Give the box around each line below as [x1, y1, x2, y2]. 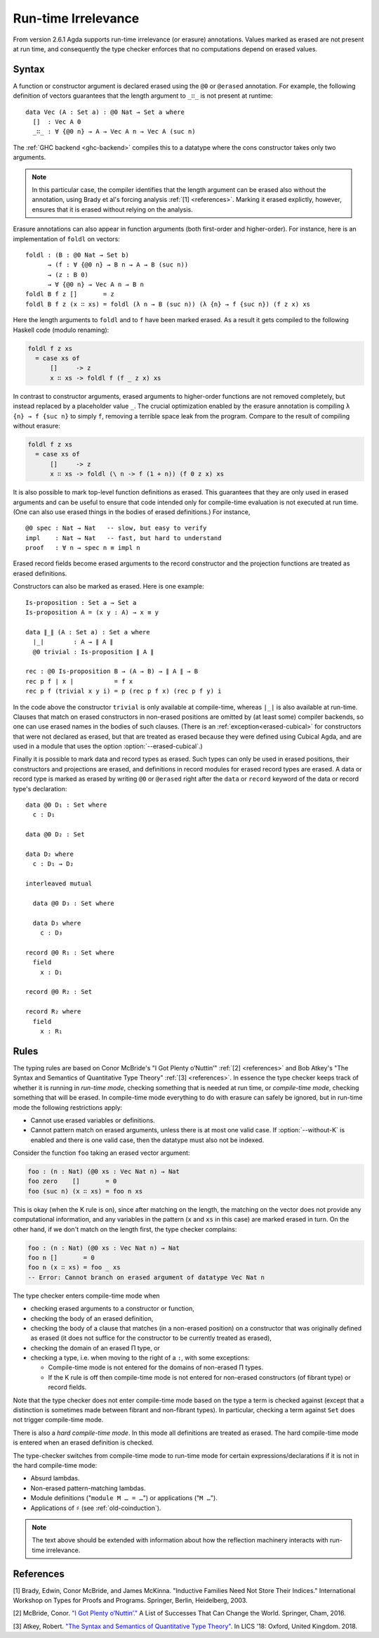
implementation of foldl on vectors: [13, 234, 121, 243]
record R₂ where [25, 1008, 81, 1016]
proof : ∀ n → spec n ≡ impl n [25, 544, 140, 552]
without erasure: [13, 421, 61, 430]
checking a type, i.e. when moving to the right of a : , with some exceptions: [30, 1354, 251, 1362]
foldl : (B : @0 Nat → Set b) [25, 250, 130, 259]
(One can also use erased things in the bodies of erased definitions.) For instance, [13, 507, 251, 516]
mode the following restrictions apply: [13, 1103, 123, 1111]
